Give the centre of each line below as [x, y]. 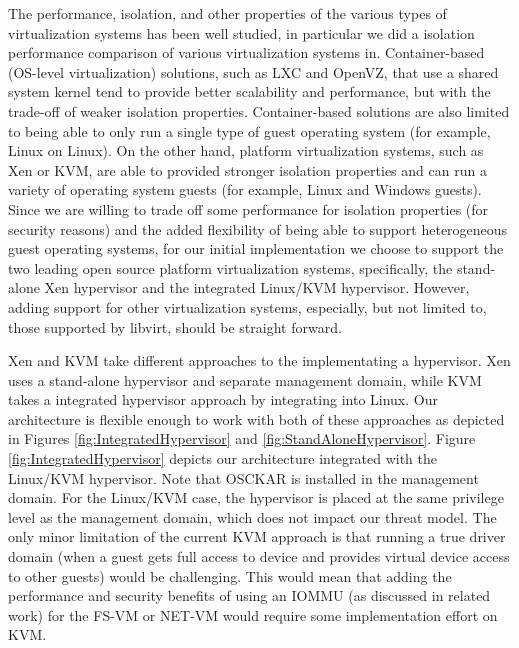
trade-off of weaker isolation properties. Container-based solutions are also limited [259, 110]
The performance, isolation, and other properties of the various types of [227, 13]
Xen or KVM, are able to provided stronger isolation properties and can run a [247, 169]
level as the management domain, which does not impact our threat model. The [252, 516]
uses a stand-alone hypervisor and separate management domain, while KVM [245, 379]
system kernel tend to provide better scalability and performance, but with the [249, 91]
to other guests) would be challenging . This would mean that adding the [230, 575]
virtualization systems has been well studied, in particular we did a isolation [241, 32]
